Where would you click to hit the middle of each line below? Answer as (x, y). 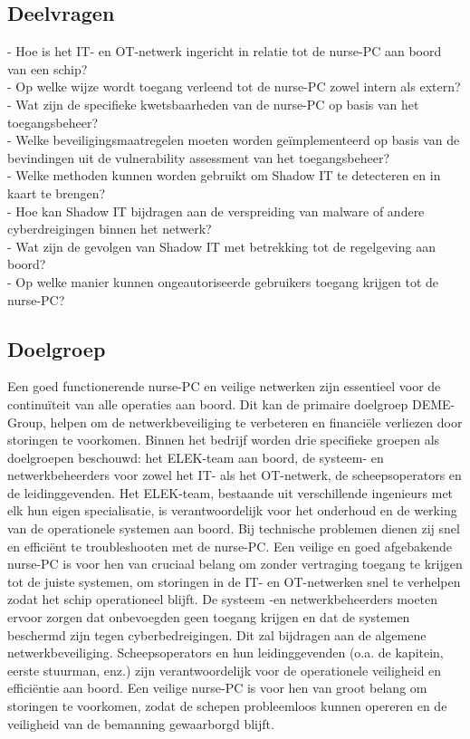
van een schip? (48, 68)
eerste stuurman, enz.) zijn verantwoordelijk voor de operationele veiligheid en (225, 670)
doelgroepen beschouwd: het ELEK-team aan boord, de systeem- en (196, 457)
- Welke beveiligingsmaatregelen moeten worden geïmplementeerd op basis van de (234, 140)
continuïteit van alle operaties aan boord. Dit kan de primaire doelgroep (208, 403)
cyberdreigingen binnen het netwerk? (110, 229)
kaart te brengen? (57, 192)
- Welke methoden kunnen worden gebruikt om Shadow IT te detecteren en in (224, 175)
